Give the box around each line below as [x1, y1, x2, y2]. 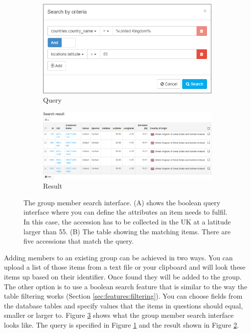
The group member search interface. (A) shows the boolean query [23, 197, 221, 207]
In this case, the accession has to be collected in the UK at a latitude [23, 217, 231, 227]
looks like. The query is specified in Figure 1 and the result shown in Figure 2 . [4, 319, 239, 330]
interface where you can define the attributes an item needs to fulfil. [23, 207, 228, 217]
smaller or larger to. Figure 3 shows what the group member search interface [4, 310, 234, 320]
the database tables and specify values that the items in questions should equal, [4, 300, 243, 310]
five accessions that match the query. [23, 236, 134, 246]
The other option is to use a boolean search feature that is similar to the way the [4, 281, 248, 291]
